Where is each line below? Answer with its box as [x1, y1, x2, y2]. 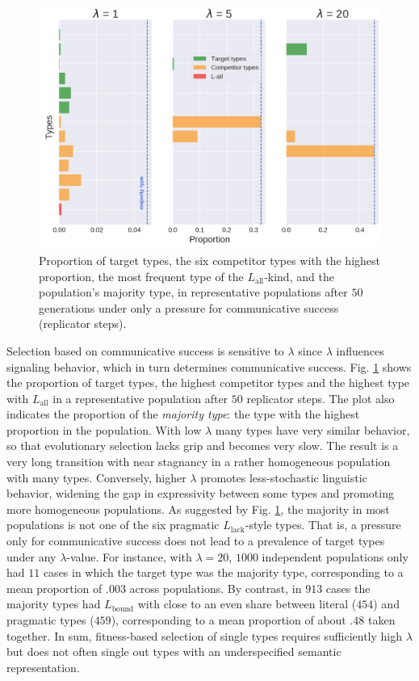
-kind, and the [264, 267, 334, 284]
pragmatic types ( [6, 612, 94, 628]
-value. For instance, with [66, 548, 192, 565]
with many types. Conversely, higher [6, 469, 186, 486]
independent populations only [262, 548, 409, 565]
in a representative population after [52, 389, 228, 406]
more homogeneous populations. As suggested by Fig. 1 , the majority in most [6, 500, 390, 517]
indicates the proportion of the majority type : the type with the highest [6, 406, 360, 422]
